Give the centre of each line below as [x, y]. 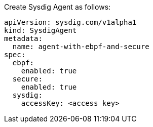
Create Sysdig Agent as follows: [58, 7]
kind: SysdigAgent [41, 30]
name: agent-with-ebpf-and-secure [81, 47]
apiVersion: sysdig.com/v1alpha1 [70, 22]
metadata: [23, 38]
